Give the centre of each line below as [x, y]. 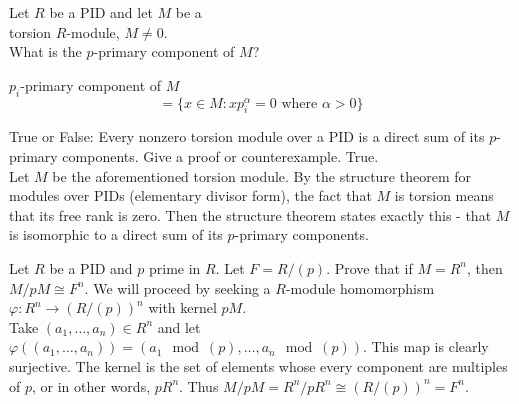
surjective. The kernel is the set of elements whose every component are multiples [258, 365]
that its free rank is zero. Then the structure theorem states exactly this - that [250, 214]
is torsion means [444, 195]
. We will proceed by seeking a [177, 287]
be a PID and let [101, 12]
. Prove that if [369, 267]
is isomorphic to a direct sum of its [116, 234]
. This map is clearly [425, 346]
